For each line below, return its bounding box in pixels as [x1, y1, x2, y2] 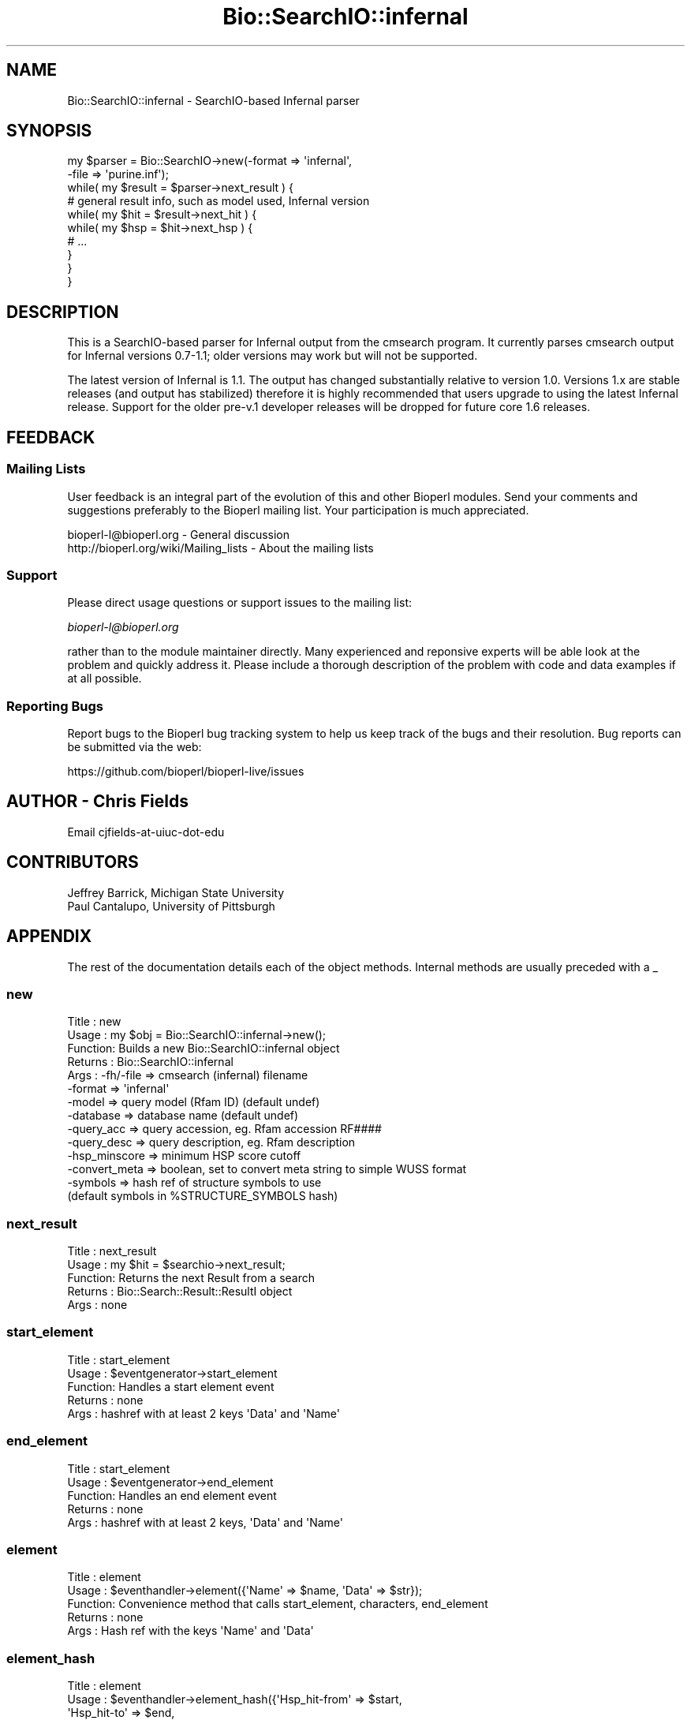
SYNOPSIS [6, 121, 92, 141]
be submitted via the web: [67, 740, 202, 753]
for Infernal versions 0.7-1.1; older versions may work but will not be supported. [67, 349, 478, 363]
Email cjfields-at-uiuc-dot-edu [67, 824, 225, 839]
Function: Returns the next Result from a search [67, 1271, 315, 1285]
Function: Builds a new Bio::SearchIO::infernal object [67, 1041, 340, 1056]
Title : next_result [67, 1244, 157, 1258]
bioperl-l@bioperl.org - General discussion [67, 527, 290, 541]
